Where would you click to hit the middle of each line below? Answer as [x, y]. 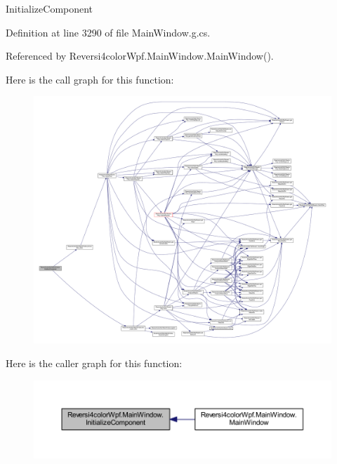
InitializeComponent [49, 8]
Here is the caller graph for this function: [94, 363]
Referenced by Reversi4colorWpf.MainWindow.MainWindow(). [140, 56]
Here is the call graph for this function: [90, 79]
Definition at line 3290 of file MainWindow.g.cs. [108, 32]
